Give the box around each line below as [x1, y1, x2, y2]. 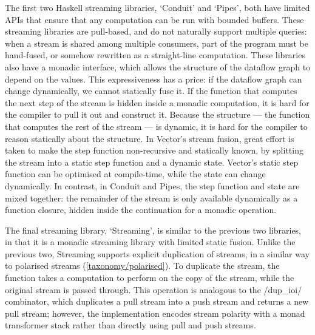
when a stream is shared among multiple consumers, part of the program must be [5, 36, 308, 49]
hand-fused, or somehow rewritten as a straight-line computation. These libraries [5, 49, 305, 61]
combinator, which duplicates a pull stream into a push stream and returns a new [5, 295, 309, 308]
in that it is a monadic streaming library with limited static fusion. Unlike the [5, 235, 296, 248]
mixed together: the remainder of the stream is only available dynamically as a [5, 191, 298, 204]
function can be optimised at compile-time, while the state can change [5, 167, 266, 180]
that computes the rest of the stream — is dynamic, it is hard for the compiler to [5, 120, 308, 132]
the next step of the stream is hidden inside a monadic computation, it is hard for [5, 96, 310, 109]
